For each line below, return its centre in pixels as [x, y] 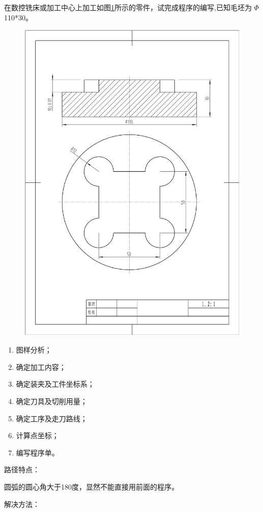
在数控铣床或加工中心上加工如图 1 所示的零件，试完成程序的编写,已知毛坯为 [128, 7]
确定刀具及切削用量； [52, 401]
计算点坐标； [37, 435]
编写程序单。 [37, 452]
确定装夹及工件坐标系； [55, 384]
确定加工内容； [41, 367]
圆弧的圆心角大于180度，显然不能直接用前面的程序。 [91, 487]
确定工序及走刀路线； [52, 418]
